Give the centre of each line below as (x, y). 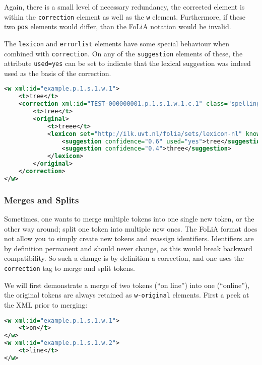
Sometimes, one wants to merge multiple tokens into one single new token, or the (129, 219)
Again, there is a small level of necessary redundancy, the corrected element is (124, 7)
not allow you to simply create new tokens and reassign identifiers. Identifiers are (129, 238)
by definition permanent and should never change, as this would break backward (128, 248)
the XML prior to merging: (46, 304)
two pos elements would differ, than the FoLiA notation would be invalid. (118, 26)
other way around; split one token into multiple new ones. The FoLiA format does (131, 228)
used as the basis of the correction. (58, 73)
